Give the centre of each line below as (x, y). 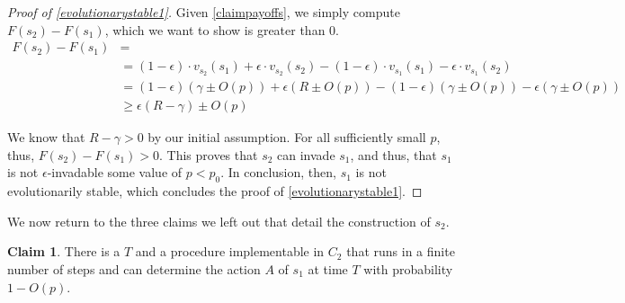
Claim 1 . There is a (64, 251)
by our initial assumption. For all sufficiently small (287, 137)
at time (328, 268)
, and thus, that (393, 154)
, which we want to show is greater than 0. (222, 29)
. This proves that (208, 154)
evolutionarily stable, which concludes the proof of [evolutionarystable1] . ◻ (215, 191)
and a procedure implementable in (230, 251)
